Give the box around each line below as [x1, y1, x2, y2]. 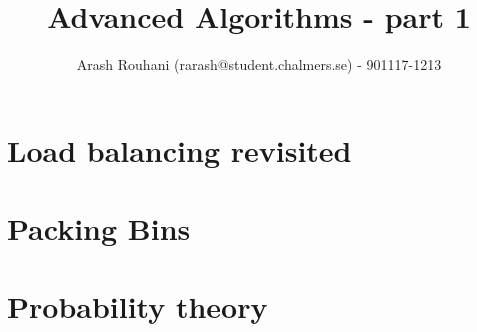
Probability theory [7, 286, 268, 327]
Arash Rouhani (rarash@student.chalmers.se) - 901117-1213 [76, 54, 442, 75]
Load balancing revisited [7, 129, 352, 170]
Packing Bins [7, 208, 191, 249]
